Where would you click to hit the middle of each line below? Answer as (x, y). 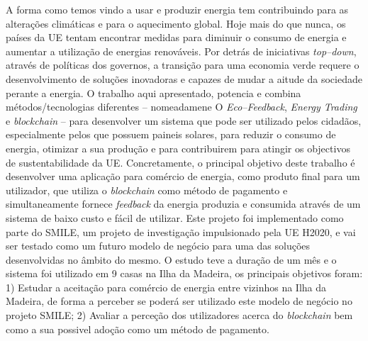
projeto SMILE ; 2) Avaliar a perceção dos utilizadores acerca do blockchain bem (179, 315)
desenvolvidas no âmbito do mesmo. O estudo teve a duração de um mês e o (171, 259)
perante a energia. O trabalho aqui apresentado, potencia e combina (154, 93)
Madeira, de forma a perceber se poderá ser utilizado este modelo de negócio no (179, 301)
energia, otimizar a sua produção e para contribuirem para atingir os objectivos (178, 148)
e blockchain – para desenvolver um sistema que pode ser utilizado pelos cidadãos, (184, 120)
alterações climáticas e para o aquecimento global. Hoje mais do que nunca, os (176, 23)
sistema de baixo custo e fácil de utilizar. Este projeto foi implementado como (175, 217)
